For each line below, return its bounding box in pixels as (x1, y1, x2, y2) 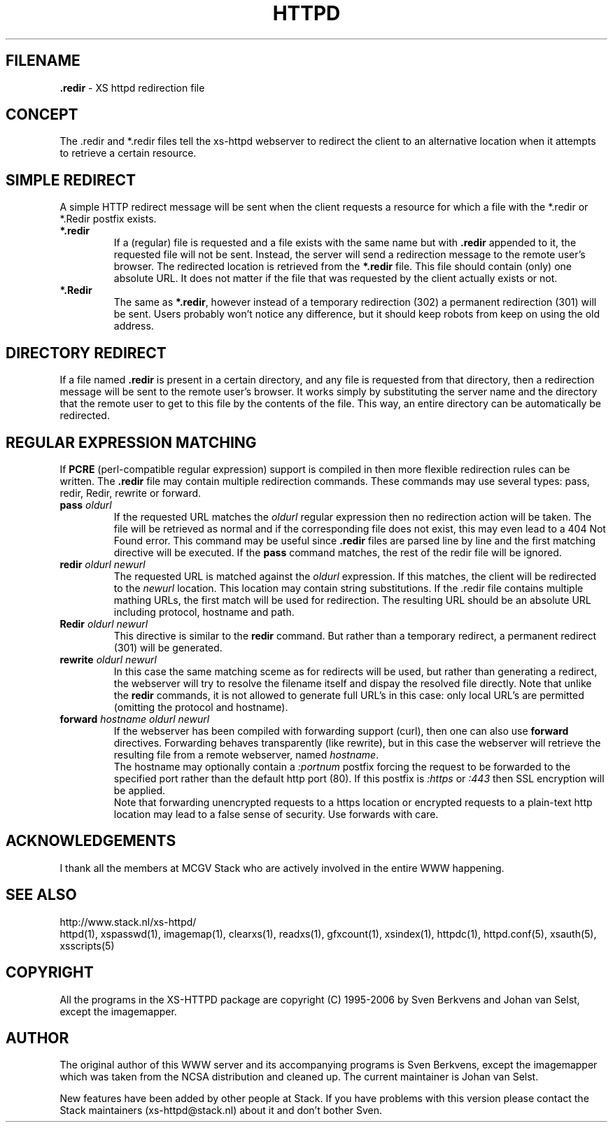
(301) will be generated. (113, 641, 223, 654)
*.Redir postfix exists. (59, 213, 157, 225)
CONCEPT (6, 106, 78, 124)
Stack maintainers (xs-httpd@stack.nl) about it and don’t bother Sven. (59, 1104, 382, 1117)
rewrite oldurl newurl (59, 653, 157, 665)
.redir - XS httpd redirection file (59, 81, 205, 94)
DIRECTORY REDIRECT (6, 344, 167, 362)
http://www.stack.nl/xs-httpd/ (59, 915, 197, 928)
